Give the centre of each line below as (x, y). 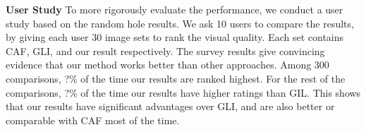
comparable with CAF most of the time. (93, 120)
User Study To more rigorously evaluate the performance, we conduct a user (175, 9)
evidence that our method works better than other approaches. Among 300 (167, 65)
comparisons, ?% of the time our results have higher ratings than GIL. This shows (183, 92)
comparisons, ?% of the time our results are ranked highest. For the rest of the (176, 78)
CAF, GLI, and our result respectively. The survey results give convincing (165, 50)
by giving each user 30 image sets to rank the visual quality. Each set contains (175, 37)
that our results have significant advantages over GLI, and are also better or (170, 106)
